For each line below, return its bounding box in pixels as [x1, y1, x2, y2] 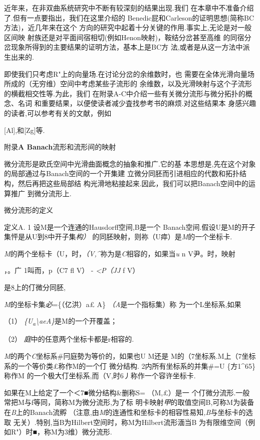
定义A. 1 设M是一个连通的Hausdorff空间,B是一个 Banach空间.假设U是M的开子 [4, 221, 255, 232]
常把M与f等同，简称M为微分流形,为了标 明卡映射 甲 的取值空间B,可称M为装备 [4, 397, 254, 407]
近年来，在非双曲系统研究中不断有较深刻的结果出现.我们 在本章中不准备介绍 [4, 3, 254, 13]
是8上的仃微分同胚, [4, 282, 66, 292]
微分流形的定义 [4, 205, 53, 215]
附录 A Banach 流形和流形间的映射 [4, 141, 116, 152]
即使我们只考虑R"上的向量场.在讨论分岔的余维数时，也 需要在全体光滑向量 [4, 68, 248, 79]
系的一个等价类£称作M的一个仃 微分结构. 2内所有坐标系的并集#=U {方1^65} [4, 360, 256, 371]
